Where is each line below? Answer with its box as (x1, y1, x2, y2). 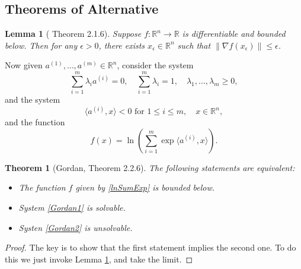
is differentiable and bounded (182, 27, 286, 40)
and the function (5, 116, 65, 128)
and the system (5, 93, 60, 106)
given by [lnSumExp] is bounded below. (75, 181, 215, 194)
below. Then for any (5, 39, 78, 51)
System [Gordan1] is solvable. (18, 201, 126, 213)
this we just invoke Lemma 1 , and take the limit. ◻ (5, 252, 193, 265)
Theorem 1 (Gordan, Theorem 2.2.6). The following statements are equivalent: (5, 161, 295, 173)
